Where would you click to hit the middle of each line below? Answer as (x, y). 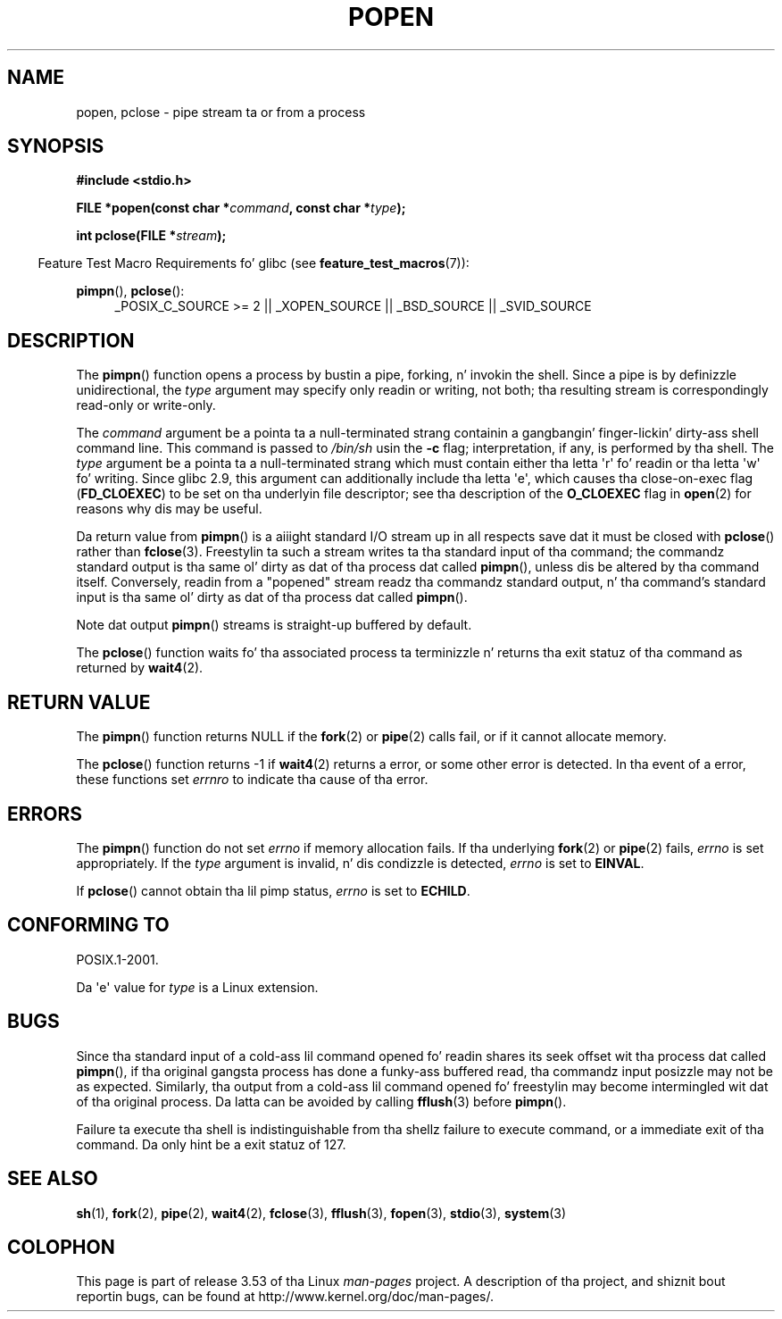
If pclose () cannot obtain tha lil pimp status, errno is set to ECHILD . (273, 890)
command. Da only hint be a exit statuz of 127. (211, 1144)
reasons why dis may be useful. (169, 509)
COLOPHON (61, 1247)
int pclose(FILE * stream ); (151, 236)
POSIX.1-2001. (117, 959)
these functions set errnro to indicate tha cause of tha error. (252, 780)
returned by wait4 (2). (140, 668)
